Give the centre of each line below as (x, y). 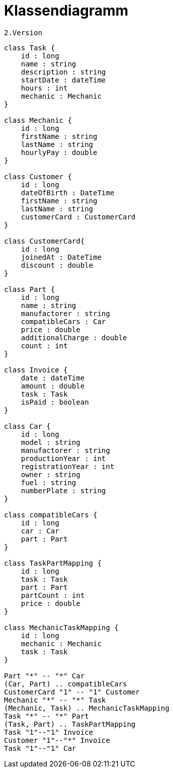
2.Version (23, 32)
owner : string (51, 474)
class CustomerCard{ (45, 241)
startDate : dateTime (63, 80)
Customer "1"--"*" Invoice (57, 740)
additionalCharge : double (74, 337)
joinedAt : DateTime (61, 257)
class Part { (30, 289)
